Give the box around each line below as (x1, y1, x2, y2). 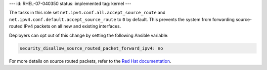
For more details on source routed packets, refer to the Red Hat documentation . (9, 58, 172, 64)
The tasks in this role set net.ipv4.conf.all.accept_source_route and (9, 10, 166, 16)
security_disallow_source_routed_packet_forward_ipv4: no (19, 46, 163, 51)
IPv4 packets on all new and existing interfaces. (23, 23, 121, 29)
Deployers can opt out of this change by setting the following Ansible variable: (9, 32, 169, 38)
